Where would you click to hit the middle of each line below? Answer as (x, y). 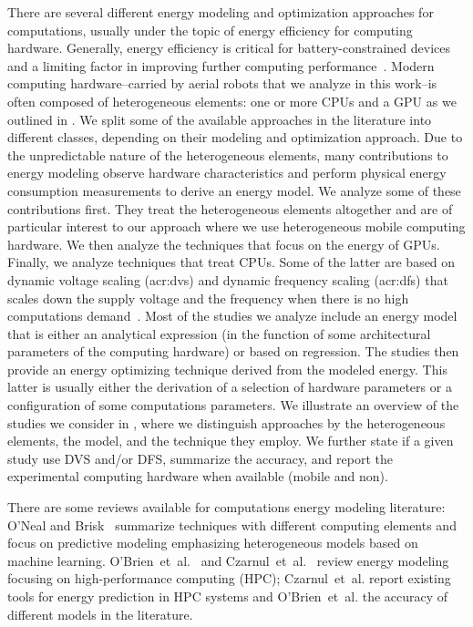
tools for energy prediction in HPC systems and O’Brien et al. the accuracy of (228, 596)
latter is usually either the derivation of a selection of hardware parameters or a (230, 387)
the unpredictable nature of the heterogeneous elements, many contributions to (228, 154)
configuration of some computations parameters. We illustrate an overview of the (233, 405)
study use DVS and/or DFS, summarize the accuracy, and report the (200, 458)
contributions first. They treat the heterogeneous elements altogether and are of (230, 208)
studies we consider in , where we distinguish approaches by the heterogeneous (226, 422)
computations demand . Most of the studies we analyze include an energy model (232, 316)
